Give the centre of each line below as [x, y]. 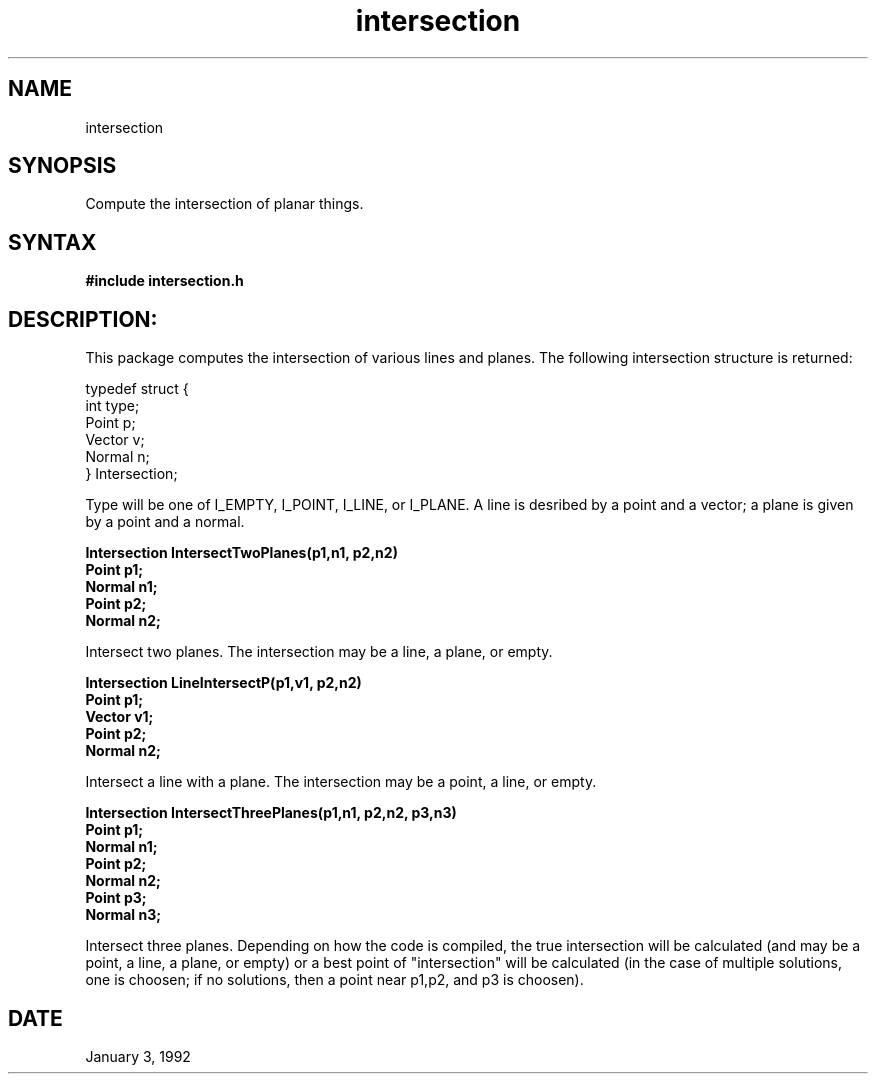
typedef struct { [137, 389]
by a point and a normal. [165, 522]
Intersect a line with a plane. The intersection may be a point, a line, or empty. [341, 782]
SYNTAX [52, 242]
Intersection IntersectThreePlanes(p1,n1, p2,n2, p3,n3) [271, 813]
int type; [112, 406]
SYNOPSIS [62, 166]
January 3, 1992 [138, 1056]
